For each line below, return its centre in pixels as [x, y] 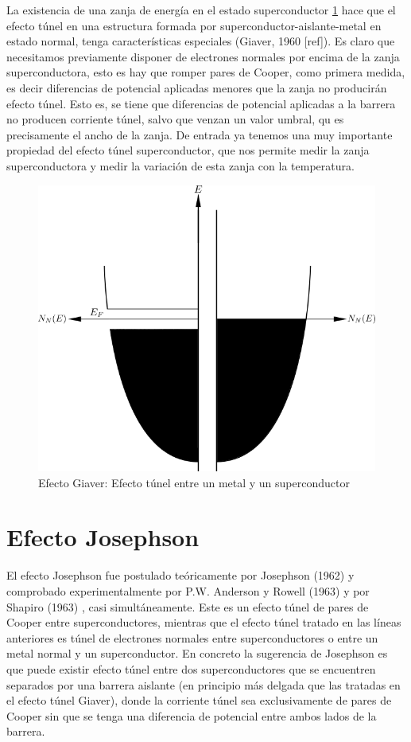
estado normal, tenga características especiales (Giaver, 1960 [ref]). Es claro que [201, 41]
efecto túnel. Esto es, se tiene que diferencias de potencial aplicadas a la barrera [201, 103]
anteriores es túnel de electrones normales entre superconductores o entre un [192, 637]
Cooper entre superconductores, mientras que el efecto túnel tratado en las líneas [204, 622]
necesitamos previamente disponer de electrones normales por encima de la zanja [203, 56]
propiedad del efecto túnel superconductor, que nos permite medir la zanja [188, 150]
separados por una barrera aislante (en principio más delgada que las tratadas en [204, 684]
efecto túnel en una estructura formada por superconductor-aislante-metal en [194, 25]
